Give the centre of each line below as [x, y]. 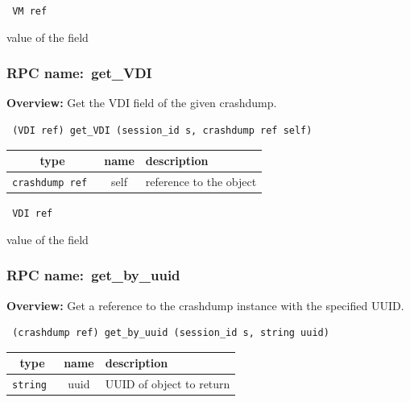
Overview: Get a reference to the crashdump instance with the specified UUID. [205, 305]
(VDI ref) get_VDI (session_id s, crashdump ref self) [162, 131]
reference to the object [201, 182]
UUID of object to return [168, 384]
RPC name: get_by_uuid [93, 275]
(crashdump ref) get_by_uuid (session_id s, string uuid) [171, 333]
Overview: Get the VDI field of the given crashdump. [142, 103]
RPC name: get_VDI [79, 73]
